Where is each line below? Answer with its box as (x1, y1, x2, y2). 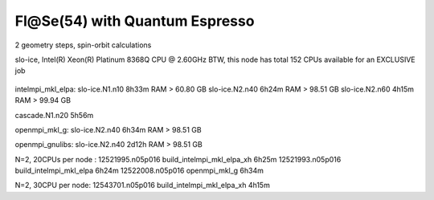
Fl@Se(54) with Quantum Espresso (14, 12, 255, 30)
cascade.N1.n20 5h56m (14, 110, 94, 120)
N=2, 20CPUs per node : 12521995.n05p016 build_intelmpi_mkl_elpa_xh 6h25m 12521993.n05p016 (14, 154, 342, 164)
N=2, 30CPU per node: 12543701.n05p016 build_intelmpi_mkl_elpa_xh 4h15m (14, 181, 271, 190)
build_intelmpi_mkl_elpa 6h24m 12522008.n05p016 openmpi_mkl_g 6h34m (14, 165, 264, 176)
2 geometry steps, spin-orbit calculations (14, 40, 152, 50)
